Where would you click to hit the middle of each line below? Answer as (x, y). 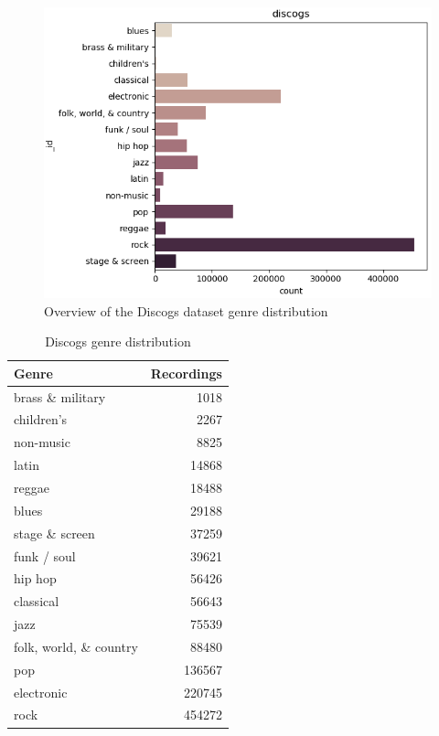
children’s (41, 419)
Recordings (186, 373)
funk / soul (45, 555)
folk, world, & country (76, 646)
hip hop (35, 578)
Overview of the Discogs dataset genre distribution (186, 310)
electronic (41, 692)
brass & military (60, 396)
